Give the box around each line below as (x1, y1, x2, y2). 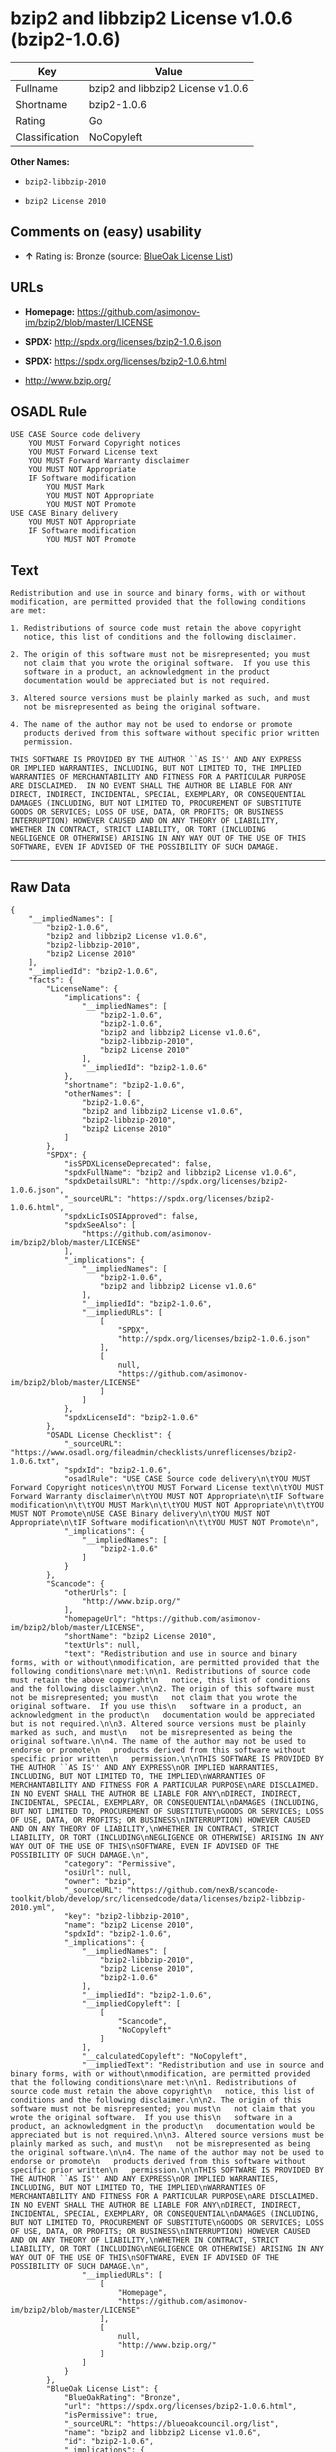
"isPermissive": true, (63, 2410, 159, 2420)
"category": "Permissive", (63, 1859, 177, 1869)
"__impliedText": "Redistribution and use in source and (81, 2060, 325, 2070)
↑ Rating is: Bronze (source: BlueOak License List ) (24, 250, 234, 262)
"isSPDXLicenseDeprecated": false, (63, 1159, 213, 1169)
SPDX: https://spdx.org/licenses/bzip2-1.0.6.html (24, 355, 227, 367)
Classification (15, 130, 80, 144)
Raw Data (10, 878, 72, 896)
